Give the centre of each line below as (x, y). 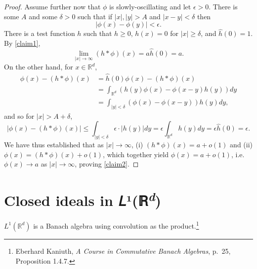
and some (43, 16)
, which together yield (135, 154)
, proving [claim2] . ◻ (107, 164)
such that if (95, 16)
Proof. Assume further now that (52, 6)
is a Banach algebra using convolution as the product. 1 (116, 225)
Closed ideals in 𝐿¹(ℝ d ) (83, 199)
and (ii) (241, 145)
